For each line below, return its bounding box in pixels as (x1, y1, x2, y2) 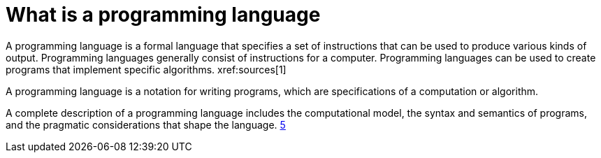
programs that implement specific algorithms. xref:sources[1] (6, 63, 287, 76)
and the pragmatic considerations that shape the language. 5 (6, 118, 286, 131)
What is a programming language (6, 3, 321, 27)
